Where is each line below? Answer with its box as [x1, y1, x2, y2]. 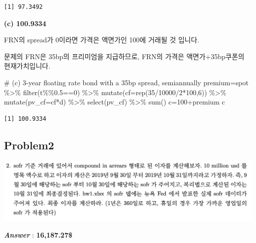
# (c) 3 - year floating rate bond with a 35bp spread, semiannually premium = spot [4, 77, 249, 87]
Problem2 [4, 137, 54, 152]
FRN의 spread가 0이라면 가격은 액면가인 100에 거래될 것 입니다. [4, 35, 199, 45]
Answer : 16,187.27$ [4, 229, 73, 240]
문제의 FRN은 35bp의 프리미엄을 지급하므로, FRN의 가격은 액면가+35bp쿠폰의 [4, 51, 245, 61]
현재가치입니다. [4, 61, 51, 71]
